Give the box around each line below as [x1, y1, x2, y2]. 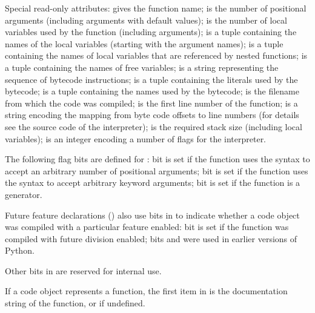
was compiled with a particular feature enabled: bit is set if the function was [5, 220, 289, 233]
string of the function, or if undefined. [5, 297, 145, 309]
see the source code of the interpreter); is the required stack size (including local [5, 120, 302, 133]
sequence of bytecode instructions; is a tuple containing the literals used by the [5, 73, 298, 85]
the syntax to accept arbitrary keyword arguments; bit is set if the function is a [5, 176, 300, 189]
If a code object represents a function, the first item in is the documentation [5, 285, 288, 297]
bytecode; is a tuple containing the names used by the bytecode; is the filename [5, 85, 299, 97]
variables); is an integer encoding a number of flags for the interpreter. [5, 132, 267, 145]
